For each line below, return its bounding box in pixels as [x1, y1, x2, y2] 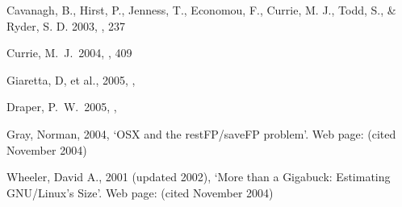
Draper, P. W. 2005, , [6, 98, 117, 115]
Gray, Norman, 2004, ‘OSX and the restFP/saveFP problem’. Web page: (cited [6, 125, 396, 142]
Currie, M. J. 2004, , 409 [6, 44, 132, 61]
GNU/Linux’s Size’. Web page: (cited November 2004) [6, 184, 274, 201]
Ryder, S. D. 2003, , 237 [6, 17, 126, 34]
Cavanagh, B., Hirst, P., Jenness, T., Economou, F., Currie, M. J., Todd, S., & [6, 2, 396, 18]
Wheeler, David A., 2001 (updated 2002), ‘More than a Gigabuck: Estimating [6, 168, 391, 185]
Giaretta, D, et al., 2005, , [6, 71, 136, 88]
